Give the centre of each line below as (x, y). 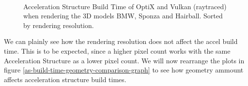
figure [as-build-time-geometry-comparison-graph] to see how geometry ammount (124, 70)
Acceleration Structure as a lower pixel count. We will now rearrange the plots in (124, 60)
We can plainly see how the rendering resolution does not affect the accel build (121, 41)
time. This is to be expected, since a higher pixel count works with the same (117, 50)
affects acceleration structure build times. (65, 79)
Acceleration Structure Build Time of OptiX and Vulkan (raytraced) (125, 6)
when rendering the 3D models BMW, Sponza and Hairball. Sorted (123, 16)
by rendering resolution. (59, 25)
